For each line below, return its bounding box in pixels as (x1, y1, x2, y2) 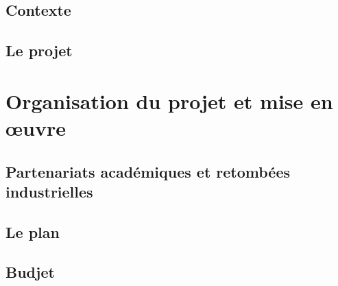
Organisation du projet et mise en (5, 86, 333, 115)
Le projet (5, 40, 73, 61)
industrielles (5, 180, 93, 202)
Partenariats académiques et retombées (5, 160, 291, 182)
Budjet (5, 261, 55, 283)
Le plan (5, 221, 60, 242)
